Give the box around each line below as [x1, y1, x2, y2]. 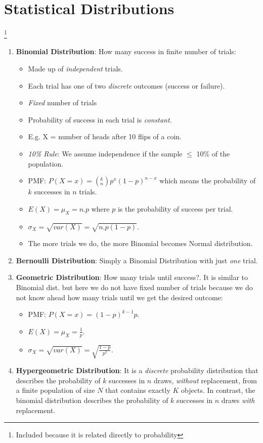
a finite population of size [16, 385, 95, 395]
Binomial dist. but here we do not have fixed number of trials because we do [16, 282, 253, 293]
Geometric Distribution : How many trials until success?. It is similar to [16, 272, 248, 283]
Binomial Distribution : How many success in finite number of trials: [16, 46, 236, 57]
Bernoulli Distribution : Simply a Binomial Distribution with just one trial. [16, 255, 258, 265]
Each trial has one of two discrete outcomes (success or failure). [28, 80, 225, 91]
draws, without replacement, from [153, 375, 257, 385]
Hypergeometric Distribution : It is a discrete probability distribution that [16, 365, 258, 376]
